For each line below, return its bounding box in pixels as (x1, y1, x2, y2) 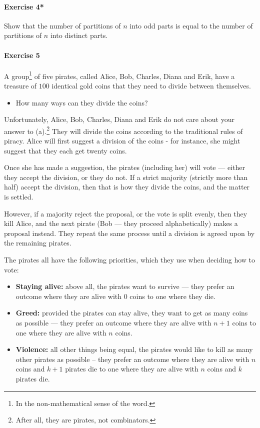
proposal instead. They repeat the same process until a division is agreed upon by (4, 227, 255, 238)
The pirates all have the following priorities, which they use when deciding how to (4, 254, 255, 264)
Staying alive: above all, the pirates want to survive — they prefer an (15, 281, 234, 291)
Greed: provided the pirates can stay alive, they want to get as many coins (15, 307, 248, 318)
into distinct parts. (50, 30, 108, 40)
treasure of (4, 80, 37, 91)
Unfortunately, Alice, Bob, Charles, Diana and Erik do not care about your (4, 114, 234, 124)
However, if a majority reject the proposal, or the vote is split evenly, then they (4, 208, 247, 218)
